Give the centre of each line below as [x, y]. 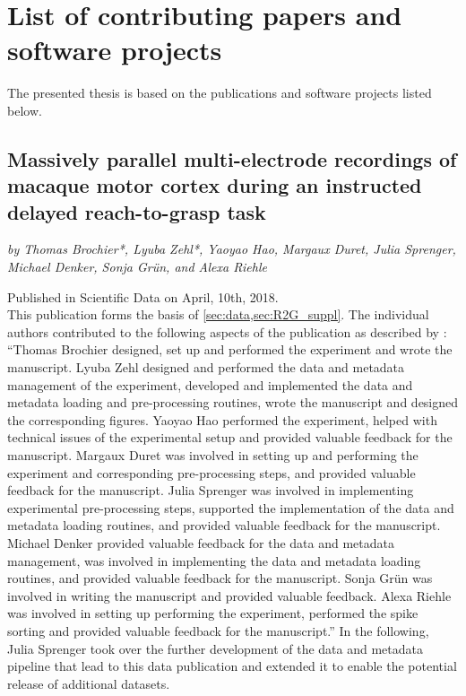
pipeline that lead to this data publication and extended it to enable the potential [232, 666]
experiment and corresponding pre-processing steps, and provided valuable [211, 472]
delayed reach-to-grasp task [137, 211]
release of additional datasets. [89, 683]
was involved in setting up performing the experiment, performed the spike [213, 613]
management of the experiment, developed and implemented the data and [210, 384]
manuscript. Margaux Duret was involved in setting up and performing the [213, 455]
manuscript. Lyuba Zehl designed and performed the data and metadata [206, 367]
